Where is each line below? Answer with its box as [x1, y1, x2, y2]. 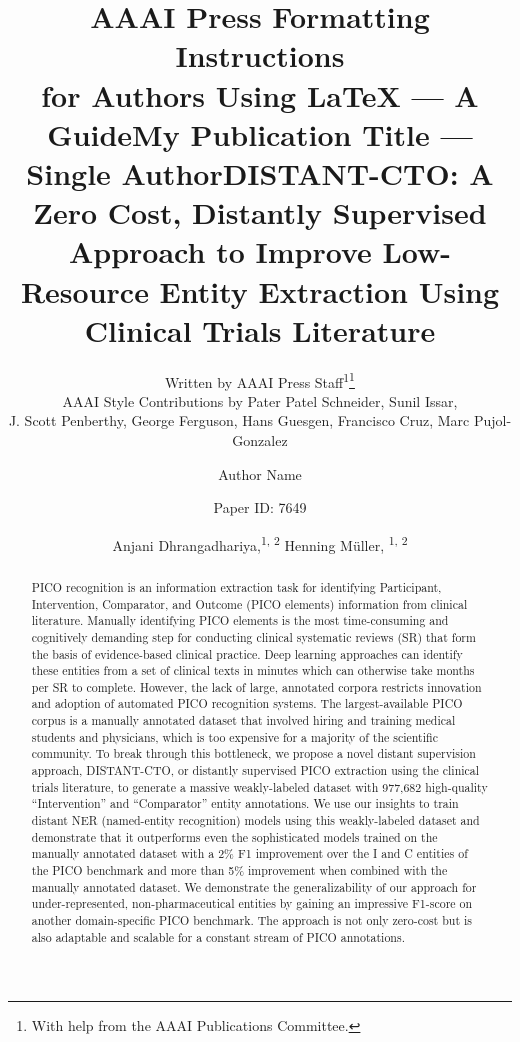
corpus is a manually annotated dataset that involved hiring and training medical [31, 712, 456, 729]
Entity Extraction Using [159, 270, 500, 311]
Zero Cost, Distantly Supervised [33, 192, 487, 233]
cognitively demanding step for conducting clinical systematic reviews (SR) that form [31, 628, 476, 645]
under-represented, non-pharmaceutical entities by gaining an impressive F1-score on [31, 895, 473, 912]
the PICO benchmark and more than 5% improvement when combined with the [31, 862, 448, 879]
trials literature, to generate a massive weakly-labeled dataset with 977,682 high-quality [31, 778, 488, 795]
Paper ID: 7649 [213, 497, 307, 518]
